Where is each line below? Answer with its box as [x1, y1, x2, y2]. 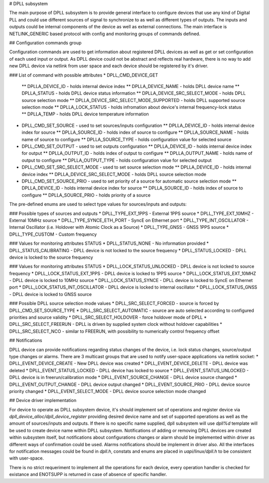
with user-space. [9, 455, 44, 461]
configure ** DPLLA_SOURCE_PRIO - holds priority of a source [21, 192, 151, 198]
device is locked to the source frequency [9, 254, 93, 260]
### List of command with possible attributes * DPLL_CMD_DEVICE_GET [9, 72, 158, 78]
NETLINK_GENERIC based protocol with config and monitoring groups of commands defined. [9, 30, 201, 37]
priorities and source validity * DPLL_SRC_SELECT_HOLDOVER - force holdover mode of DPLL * [9, 314, 207, 320]
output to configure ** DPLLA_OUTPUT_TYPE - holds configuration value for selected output [21, 157, 212, 163]
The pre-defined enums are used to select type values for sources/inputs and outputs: [9, 201, 187, 207]
